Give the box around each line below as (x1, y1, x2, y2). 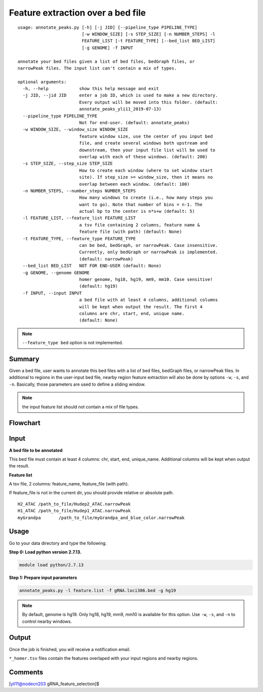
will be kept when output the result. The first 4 (79, 304, 203, 309)
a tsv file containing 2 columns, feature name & (79, 222, 200, 227)
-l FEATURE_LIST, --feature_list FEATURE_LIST (22, 215, 136, 221)
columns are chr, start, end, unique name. (79, 311, 185, 316)
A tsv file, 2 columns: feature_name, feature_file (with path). (9, 481, 129, 487)
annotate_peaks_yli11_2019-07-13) (79, 106, 162, 112)
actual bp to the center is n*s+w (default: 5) (79, 208, 195, 214)
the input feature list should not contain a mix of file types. (22, 404, 139, 410)
